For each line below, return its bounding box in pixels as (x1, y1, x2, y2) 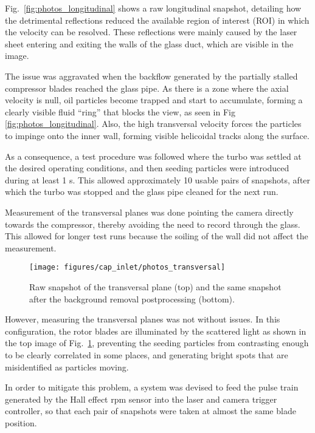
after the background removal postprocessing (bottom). (29, 292, 235, 305)
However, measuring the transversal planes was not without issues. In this (5, 313, 280, 326)
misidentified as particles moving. (5, 360, 129, 373)
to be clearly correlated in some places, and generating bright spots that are (5, 348, 288, 361)
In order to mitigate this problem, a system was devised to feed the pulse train (5, 381, 299, 394)
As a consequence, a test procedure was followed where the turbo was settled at (5, 149, 302, 162)
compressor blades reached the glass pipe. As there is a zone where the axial (5, 81, 289, 94)
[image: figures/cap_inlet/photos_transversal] (29, 263, 226, 272)
